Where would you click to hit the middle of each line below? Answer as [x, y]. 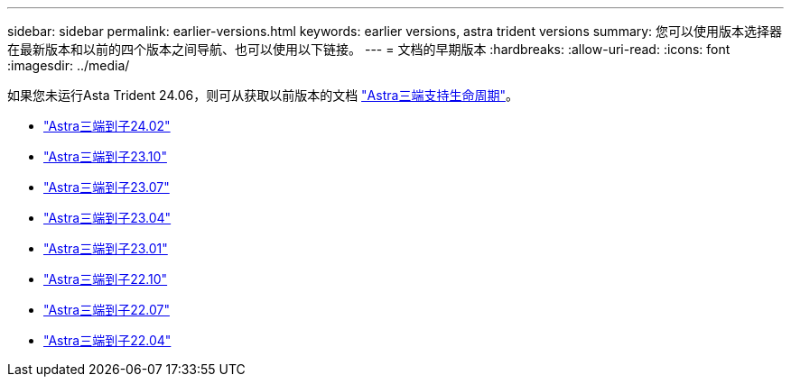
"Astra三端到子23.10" [105, 156]
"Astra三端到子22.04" [107, 340]
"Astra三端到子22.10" [106, 279]
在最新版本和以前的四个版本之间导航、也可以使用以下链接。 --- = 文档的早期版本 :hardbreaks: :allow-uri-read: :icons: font [369, 49]
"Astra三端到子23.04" [107, 218]
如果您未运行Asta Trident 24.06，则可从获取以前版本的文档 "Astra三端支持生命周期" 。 [263, 95]
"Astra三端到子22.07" [107, 310]
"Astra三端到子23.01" [106, 248]
